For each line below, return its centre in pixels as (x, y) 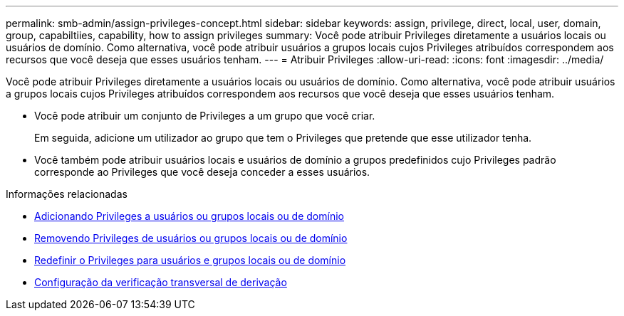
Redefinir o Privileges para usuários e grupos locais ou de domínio (190, 260)
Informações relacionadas (67, 194)
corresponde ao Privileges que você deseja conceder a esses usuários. (202, 172)
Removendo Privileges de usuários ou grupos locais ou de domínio (191, 238)
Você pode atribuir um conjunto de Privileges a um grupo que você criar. (205, 116)
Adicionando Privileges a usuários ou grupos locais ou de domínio (189, 216)
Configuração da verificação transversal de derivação (161, 282)
